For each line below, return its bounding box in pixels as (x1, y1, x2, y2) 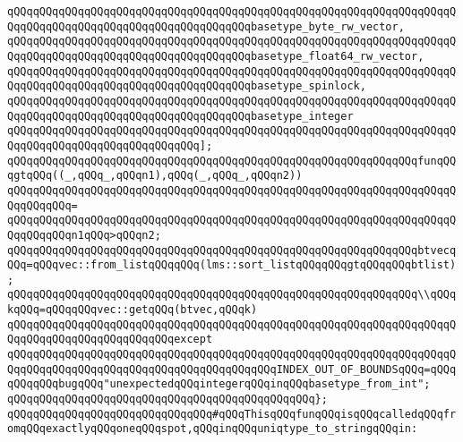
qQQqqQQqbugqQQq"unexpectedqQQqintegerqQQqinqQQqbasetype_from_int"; (7, 378, 431, 391)
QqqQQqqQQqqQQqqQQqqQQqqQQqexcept (7, 333, 213, 346)
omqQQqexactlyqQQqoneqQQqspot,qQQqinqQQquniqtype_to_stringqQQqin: (7, 422, 418, 436)
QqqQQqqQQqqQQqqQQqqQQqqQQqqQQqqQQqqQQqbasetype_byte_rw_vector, (7, 20, 405, 33)
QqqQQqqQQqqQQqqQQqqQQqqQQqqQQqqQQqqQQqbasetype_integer (7, 109, 354, 123)
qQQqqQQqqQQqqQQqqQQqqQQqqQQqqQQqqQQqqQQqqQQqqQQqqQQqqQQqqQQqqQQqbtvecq (7, 243, 457, 257)
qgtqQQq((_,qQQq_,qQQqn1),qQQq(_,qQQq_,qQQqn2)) (7, 169, 303, 183)
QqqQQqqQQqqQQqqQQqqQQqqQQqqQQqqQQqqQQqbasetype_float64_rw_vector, (7, 49, 424, 63)
